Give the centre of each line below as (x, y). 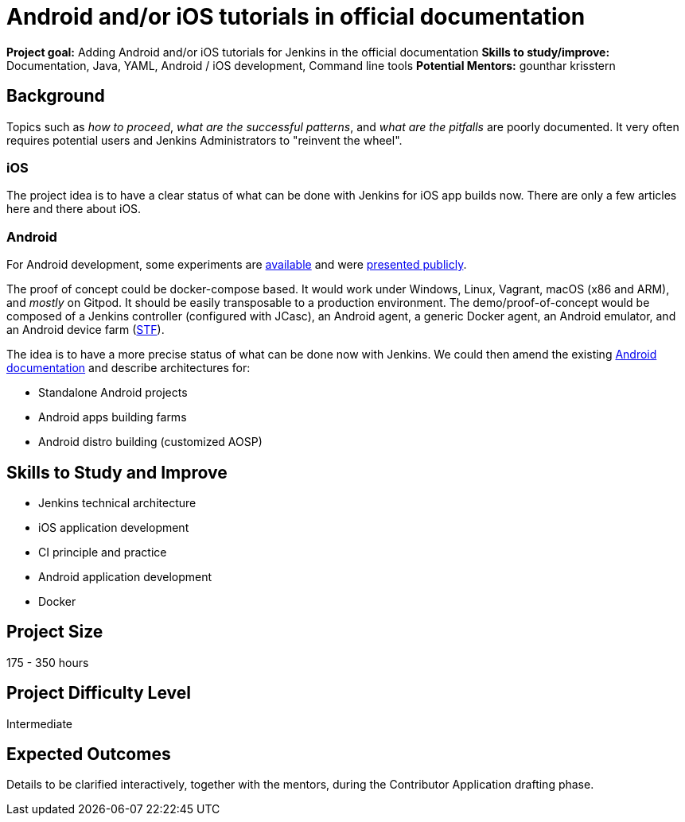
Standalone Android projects (113, 393)
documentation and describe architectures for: (128, 368)
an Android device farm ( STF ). (86, 330)
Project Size (55, 632)
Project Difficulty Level (99, 693)
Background (56, 96)
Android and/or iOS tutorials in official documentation (296, 17)
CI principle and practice (103, 552)
